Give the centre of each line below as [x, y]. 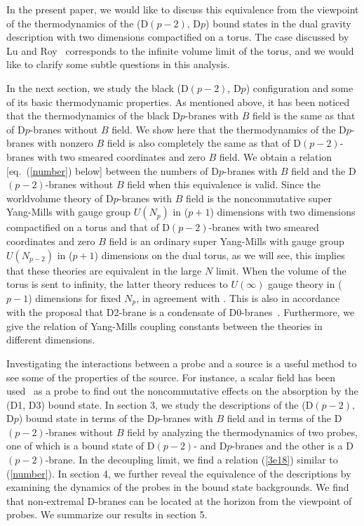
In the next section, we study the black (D [97, 87]
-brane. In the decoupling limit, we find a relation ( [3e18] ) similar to [191, 460]
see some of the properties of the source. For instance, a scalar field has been [171, 377]
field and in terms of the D [284, 418]
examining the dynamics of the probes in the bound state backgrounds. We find [178, 487]
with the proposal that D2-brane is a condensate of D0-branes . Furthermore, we [181, 312]
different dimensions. [51, 340]
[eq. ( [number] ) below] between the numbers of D [113, 170]
